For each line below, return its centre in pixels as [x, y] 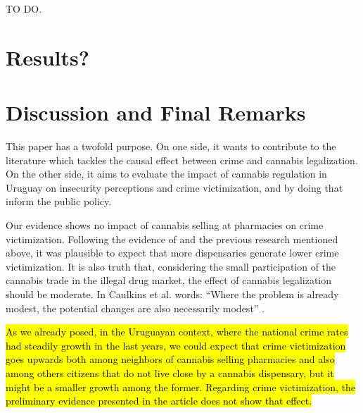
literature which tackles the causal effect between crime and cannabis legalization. [182, 160]
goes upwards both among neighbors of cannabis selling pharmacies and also [170, 359]
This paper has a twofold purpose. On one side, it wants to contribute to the [171, 146]
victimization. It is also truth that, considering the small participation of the [171, 266]
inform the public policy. [59, 201]
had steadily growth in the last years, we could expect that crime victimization [176, 345]
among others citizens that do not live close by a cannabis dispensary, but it [170, 373]
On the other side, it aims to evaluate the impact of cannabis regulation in [166, 174]
